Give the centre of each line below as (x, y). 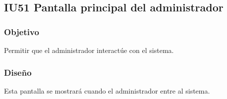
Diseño (18, 72)
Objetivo (22, 31)
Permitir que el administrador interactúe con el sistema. (89, 50)
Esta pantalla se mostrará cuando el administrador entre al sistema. (107, 90)
